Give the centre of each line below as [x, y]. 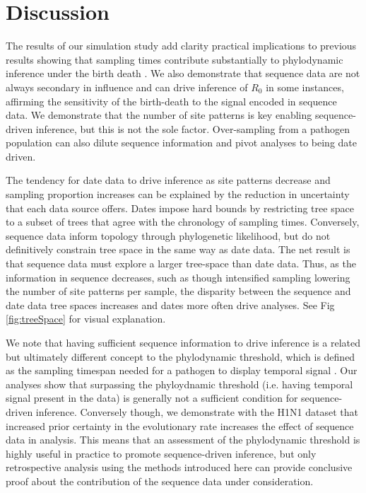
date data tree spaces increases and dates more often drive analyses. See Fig [170, 304]
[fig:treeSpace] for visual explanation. [86, 319]
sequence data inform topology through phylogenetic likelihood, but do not [168, 235]
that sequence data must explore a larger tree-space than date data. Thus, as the [181, 263]
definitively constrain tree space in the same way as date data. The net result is [178, 249]
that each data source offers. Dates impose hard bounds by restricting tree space [180, 208]
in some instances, [305, 87]
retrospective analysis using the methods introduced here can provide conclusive [179, 467]
